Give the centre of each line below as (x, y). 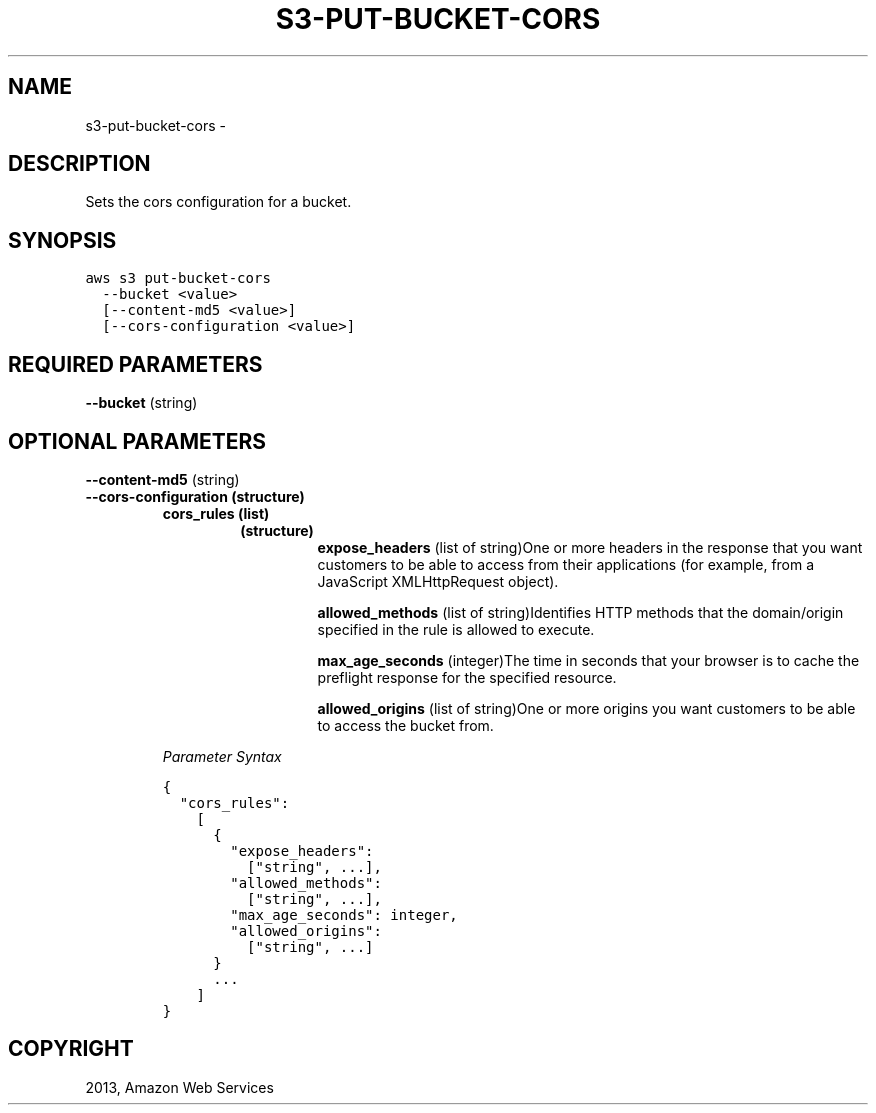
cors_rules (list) (216, 513)
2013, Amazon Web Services (179, 1087)
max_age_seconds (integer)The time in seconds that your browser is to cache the (588, 660)
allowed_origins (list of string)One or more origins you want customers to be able (586, 708)
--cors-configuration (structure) (195, 496)
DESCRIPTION (79, 164)
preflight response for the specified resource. (467, 677)
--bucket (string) (141, 403)
